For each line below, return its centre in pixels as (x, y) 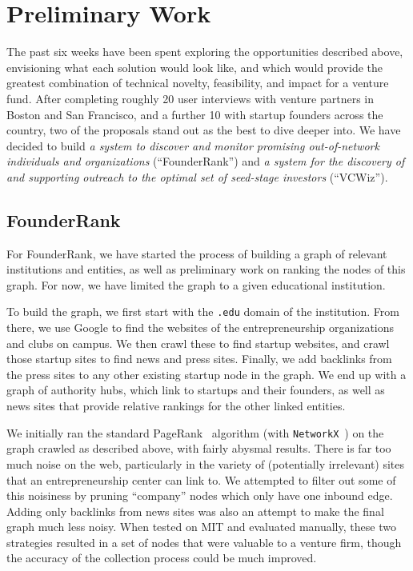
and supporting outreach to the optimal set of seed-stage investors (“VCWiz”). (197, 176)
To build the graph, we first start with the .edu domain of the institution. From (203, 311)
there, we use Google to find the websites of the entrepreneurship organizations (200, 327)
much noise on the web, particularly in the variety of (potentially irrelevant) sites (206, 463)
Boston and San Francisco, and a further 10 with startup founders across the (195, 114)
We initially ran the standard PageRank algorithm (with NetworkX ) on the (195, 432)
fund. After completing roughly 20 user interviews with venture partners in (190, 98)
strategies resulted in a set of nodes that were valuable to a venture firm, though (204, 542)
